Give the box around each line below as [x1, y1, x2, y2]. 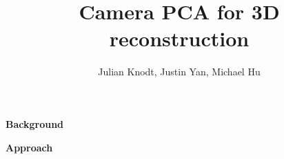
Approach [6, 140, 53, 154]
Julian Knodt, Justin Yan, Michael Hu [98, 64, 261, 79]
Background [6, 116, 64, 131]
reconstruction [109, 24, 250, 53]
